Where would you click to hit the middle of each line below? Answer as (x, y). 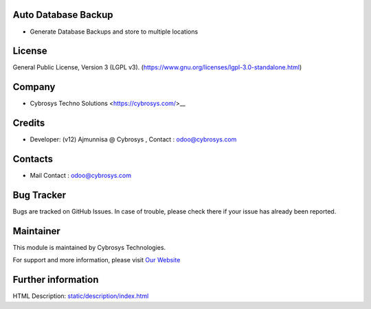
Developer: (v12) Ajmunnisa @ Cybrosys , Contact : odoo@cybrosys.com (133, 139)
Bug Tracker (40, 195)
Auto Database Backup (63, 15)
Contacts (33, 159)
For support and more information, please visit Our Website (97, 260)
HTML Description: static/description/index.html (81, 296)
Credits (29, 123)
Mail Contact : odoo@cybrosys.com (81, 176)
